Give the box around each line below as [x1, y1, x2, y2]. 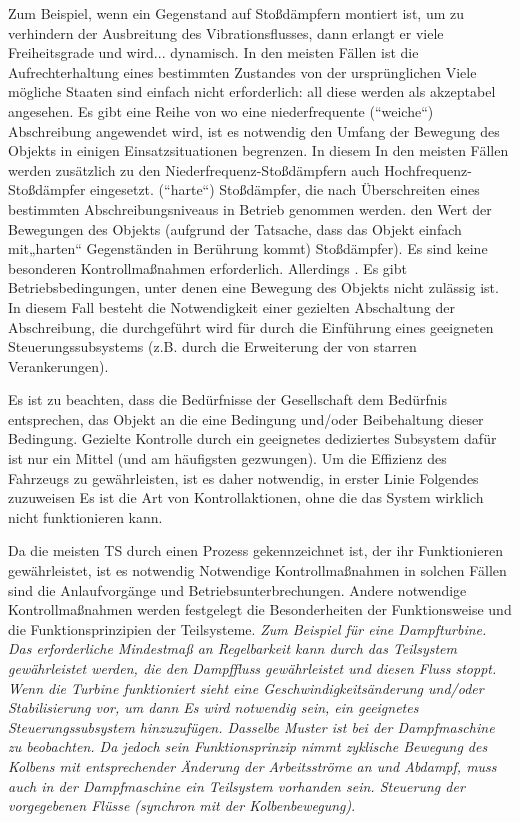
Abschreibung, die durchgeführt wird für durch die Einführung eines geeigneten [8, 316, 494, 337]
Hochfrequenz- [384, 159, 472, 180]
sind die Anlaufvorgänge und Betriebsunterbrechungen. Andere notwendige [8, 579, 467, 600]
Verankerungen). [8, 355, 109, 376]
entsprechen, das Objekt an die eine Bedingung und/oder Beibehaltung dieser [8, 408, 484, 429]
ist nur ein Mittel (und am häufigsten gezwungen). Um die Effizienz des [8, 448, 447, 469]
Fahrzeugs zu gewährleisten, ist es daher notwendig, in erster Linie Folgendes [8, 467, 479, 488]
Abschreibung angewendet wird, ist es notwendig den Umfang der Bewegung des [8, 120, 500, 141]
